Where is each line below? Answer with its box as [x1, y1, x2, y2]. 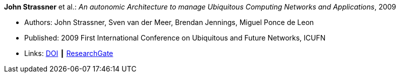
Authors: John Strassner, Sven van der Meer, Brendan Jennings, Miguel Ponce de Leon [24, 18, 314, 26]
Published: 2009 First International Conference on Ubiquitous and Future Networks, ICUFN [24, 33, 326, 42]
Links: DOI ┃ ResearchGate [24, 49, 113, 57]
